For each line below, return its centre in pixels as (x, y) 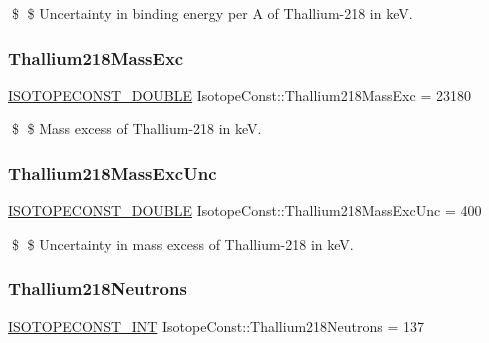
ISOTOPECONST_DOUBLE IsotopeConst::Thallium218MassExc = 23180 (239, 94)
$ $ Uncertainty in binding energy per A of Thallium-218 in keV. (212, 13)
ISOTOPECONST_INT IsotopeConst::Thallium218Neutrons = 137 (216, 325)
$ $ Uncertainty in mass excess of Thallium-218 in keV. (182, 243)
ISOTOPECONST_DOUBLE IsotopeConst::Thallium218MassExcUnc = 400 (245, 210)
